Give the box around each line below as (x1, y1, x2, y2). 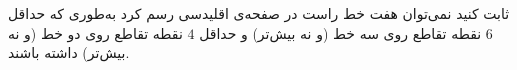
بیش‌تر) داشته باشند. (8, 42, 130, 63)
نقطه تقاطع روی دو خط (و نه (8, 22, 183, 43)
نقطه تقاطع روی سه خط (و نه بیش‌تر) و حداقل (199, 22, 482, 43)
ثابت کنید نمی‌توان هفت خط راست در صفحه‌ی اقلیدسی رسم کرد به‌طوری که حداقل (8, 3, 510, 23)
